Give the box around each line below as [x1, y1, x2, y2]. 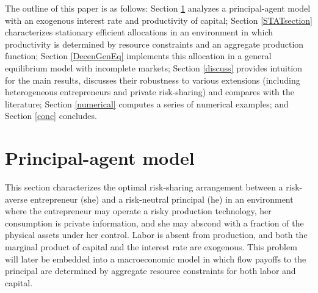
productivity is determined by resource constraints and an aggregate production [5, 37, 304, 50]
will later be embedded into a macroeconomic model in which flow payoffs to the [5, 252, 306, 265]
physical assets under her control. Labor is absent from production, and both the [5, 228, 308, 241]
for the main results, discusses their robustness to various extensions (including [5, 73, 300, 86]
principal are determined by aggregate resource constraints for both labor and [5, 264, 296, 277]
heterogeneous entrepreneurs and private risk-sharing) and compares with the [5, 85, 294, 98]
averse [5, 192, 28, 205]
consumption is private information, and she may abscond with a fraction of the [5, 216, 304, 229]
